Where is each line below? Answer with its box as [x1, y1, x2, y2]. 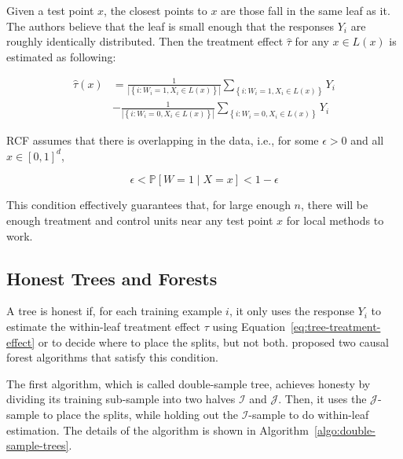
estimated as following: [6, 48, 116, 64]
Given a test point [6, 2, 94, 18]
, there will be [301, 196, 368, 213]
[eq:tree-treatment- [290, 318, 381, 334]
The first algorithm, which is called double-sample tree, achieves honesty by [6, 375, 371, 391]
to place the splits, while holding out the [42, 406, 239, 422]
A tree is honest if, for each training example [6, 303, 222, 319]
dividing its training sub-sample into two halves [6, 391, 236, 407]
